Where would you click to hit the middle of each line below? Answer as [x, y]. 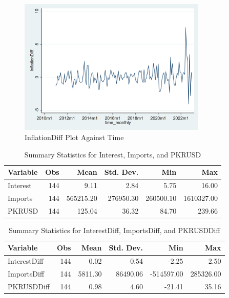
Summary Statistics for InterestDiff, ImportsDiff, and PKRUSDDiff [114, 230]
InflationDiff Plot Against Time [74, 137]
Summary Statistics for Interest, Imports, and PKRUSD [113, 154]
